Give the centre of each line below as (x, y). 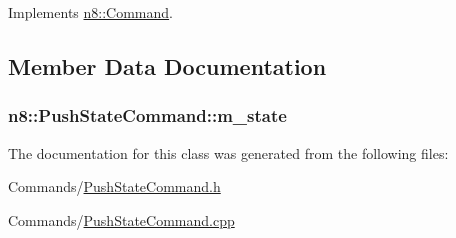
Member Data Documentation (167, 65)
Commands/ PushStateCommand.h (114, 186)
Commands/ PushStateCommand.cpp (121, 219)
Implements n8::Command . (90, 12)
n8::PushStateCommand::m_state (147, 115)
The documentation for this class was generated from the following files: (228, 152)
